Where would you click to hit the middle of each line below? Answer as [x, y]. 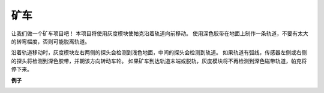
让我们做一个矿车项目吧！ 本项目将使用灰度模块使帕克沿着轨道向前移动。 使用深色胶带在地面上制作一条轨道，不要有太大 [160, 33]
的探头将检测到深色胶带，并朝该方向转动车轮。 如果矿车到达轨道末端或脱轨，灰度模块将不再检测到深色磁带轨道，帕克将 [159, 61]
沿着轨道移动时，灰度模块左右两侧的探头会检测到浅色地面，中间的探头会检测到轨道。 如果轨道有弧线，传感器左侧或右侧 [159, 52]
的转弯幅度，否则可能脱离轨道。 [50, 41]
